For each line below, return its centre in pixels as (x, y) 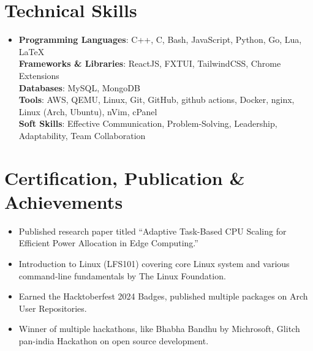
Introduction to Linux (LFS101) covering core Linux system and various (154, 263)
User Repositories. (53, 308)
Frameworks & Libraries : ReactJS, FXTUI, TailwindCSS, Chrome (150, 63)
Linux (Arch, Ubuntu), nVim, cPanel (88, 111)
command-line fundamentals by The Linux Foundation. (122, 275)
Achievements (64, 201)
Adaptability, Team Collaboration (82, 135)
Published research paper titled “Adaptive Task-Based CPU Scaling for (153, 231)
